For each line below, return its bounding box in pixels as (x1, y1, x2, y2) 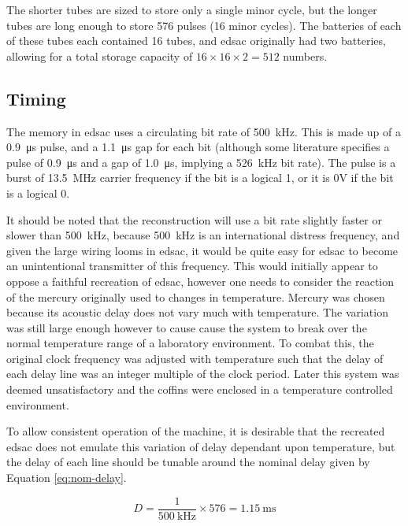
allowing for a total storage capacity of (6, 47, 193, 64)
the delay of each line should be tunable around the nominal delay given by (6, 454, 370, 470)
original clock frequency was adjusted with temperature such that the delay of (6, 350, 384, 366)
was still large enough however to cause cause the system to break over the (6, 319, 367, 335)
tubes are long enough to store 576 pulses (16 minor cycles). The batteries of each (6, 17, 402, 33)
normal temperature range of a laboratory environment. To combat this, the (6, 335, 374, 351)
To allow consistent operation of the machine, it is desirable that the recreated (6, 423, 385, 439)
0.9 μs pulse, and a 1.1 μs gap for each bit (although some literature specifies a (6, 139, 390, 155)
